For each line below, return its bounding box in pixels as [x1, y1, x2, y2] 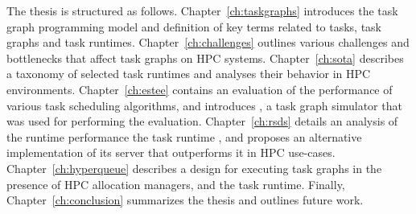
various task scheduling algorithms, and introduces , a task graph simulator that [6, 97, 402, 113]
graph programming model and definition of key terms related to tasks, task [6, 18, 382, 35]
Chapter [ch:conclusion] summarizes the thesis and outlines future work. [6, 191, 364, 208]
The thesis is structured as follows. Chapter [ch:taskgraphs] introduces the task [6, 2, 398, 19]
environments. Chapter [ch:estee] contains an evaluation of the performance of [6, 80, 393, 97]
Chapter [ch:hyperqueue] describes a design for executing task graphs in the [6, 159, 382, 176]
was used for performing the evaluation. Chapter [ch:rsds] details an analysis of [6, 113, 398, 130]
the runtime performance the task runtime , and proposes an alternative [6, 128, 362, 145]
